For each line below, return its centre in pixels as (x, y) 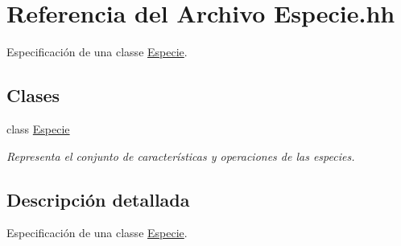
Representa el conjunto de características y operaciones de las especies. (181, 156)
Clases (33, 95)
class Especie (38, 128)
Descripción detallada (98, 199)
